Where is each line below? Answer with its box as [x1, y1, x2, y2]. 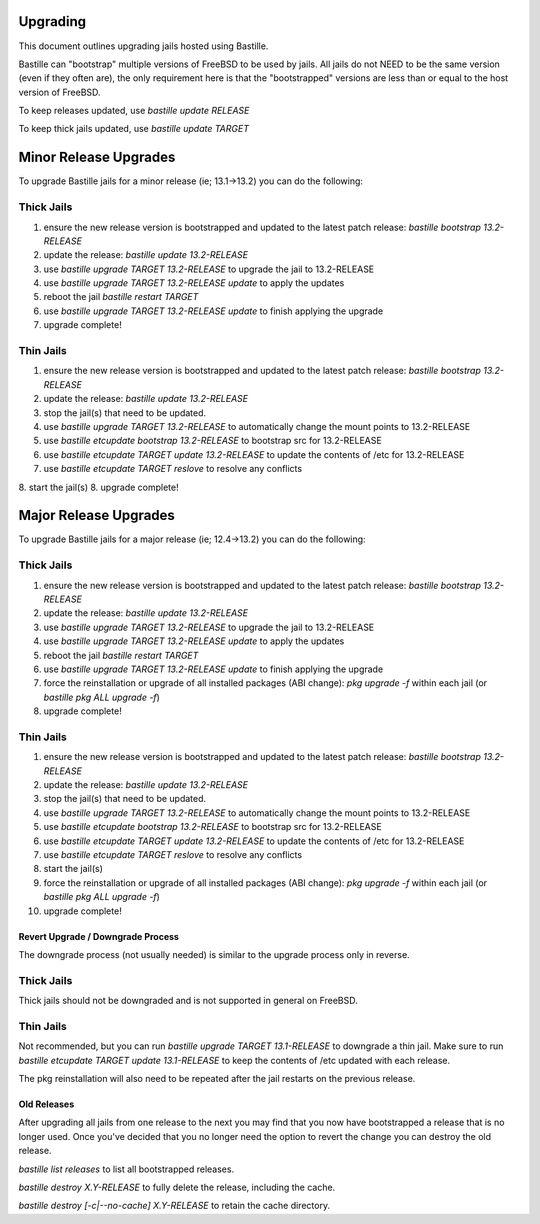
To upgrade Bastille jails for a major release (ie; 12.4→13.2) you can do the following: [18, 533, 366, 545]
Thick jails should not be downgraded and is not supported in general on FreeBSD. [18, 995, 359, 1007]
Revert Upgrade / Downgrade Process [18, 930, 180, 942]
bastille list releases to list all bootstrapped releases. [18, 1163, 235, 1175]
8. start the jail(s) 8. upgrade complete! [18, 481, 179, 493]
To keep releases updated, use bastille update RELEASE [18, 105, 250, 117]
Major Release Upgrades [18, 507, 175, 524]
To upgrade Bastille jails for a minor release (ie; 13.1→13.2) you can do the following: [18, 175, 364, 187]
